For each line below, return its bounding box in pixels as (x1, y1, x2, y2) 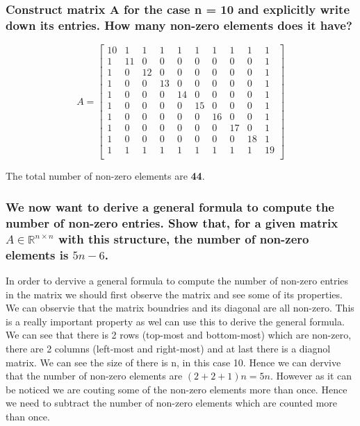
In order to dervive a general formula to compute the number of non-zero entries (6, 273, 349, 288)
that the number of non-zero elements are (6, 368, 183, 383)
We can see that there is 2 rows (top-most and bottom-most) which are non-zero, (6, 327, 352, 342)
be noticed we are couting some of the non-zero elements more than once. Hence (6, 382, 347, 396)
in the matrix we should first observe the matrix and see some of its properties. (6, 287, 343, 301)
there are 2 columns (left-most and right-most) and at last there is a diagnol (6, 341, 331, 356)
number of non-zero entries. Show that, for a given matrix (6, 214, 338, 231)
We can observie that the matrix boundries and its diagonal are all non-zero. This (6, 300, 354, 315)
